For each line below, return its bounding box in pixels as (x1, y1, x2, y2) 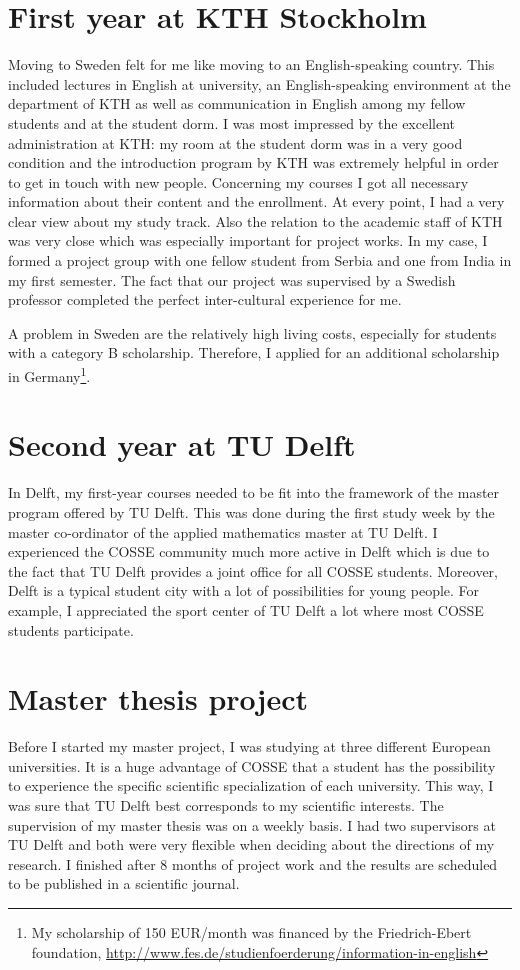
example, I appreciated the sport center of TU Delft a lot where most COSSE (8, 599, 484, 620)
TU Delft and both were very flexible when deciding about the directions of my (8, 834, 495, 855)
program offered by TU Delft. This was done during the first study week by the (8, 502, 495, 522)
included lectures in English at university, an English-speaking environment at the (8, 73, 511, 94)
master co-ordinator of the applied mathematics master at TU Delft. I (8, 521, 438, 542)
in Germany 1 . (8, 363, 91, 386)
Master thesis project (8, 678, 309, 719)
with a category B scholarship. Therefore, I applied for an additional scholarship (8, 342, 500, 363)
